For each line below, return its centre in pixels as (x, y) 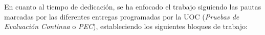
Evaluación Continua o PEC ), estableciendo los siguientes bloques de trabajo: (126, 26)
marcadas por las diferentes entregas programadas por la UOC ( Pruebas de (122, 16)
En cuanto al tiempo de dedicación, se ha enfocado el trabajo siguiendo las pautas (133, 6)
